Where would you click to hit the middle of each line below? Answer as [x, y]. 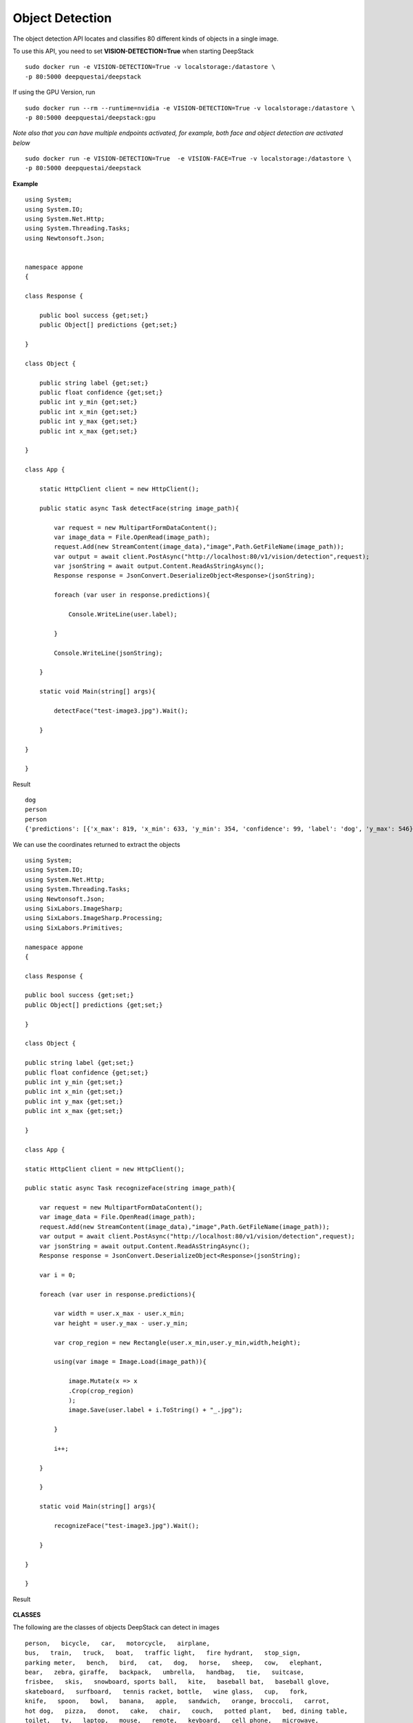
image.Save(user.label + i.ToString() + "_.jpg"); [156, 1410]
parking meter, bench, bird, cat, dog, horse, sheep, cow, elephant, [174, 1662]
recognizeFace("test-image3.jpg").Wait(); [127, 1526]
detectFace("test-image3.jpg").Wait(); [121, 711]
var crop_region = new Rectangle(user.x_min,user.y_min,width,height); [177, 1343]
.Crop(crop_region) [101, 1391]
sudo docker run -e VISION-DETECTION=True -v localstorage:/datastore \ [150, 67]
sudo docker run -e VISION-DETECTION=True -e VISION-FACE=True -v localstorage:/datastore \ [188, 159]
